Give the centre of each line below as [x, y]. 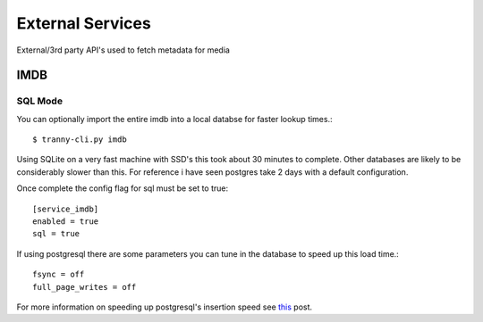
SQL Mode [39, 101]
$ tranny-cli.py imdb [80, 140]
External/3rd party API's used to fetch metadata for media [123, 50]
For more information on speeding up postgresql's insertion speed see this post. [165, 307]
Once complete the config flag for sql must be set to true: [123, 188]
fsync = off [59, 275]
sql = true [56, 234]
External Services [84, 23]
